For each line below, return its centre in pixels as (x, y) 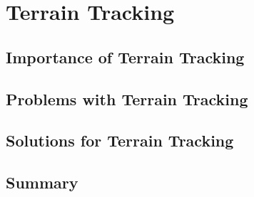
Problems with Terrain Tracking (127, 98)
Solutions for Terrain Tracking (120, 140)
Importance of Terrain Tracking (125, 57)
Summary (42, 182)
